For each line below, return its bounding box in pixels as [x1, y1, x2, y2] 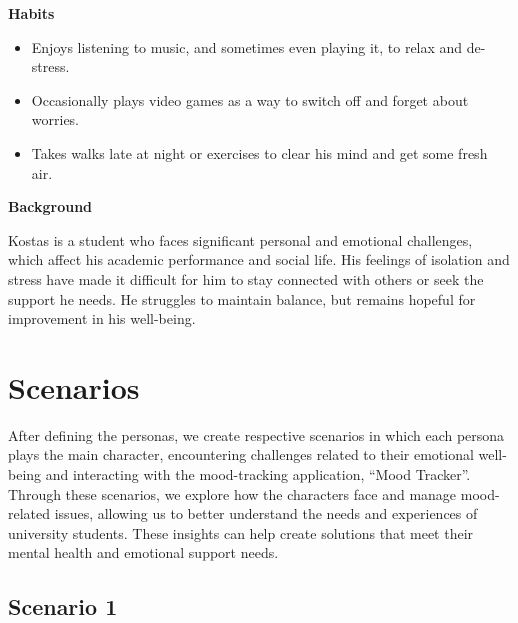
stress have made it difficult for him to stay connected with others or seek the [8, 268, 484, 289]
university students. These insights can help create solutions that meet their [8, 522, 474, 543]
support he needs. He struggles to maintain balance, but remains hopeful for [8, 288, 476, 309]
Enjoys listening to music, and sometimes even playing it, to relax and [31, 36, 463, 57]
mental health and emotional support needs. [8, 542, 279, 563]
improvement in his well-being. [8, 308, 196, 329]
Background [8, 196, 93, 217]
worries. [31, 109, 80, 130]
